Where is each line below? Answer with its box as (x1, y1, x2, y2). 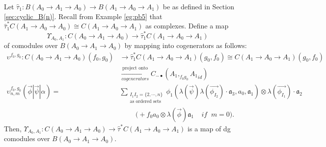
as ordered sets (130, 99, 161, 104)
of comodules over (4, 40, 58, 50)
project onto (122, 65, 148, 71)
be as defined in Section (163, 1, 234, 11)
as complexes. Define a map (145, 21, 229, 31)
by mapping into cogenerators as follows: (124, 40, 247, 50)
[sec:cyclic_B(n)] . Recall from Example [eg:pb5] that (4, 11, 163, 21)
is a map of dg (188, 123, 231, 133)
